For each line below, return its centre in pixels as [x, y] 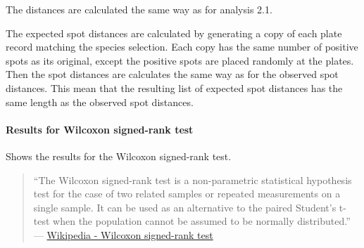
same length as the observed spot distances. [100, 102]
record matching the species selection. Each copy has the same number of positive [182, 47]
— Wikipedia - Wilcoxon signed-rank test [123, 234]
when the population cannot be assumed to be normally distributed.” [202, 221]
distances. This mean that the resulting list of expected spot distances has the [174, 87]
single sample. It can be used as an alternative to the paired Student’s [185, 207]
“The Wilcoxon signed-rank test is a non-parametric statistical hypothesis [193, 180]
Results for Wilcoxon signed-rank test [100, 129]
